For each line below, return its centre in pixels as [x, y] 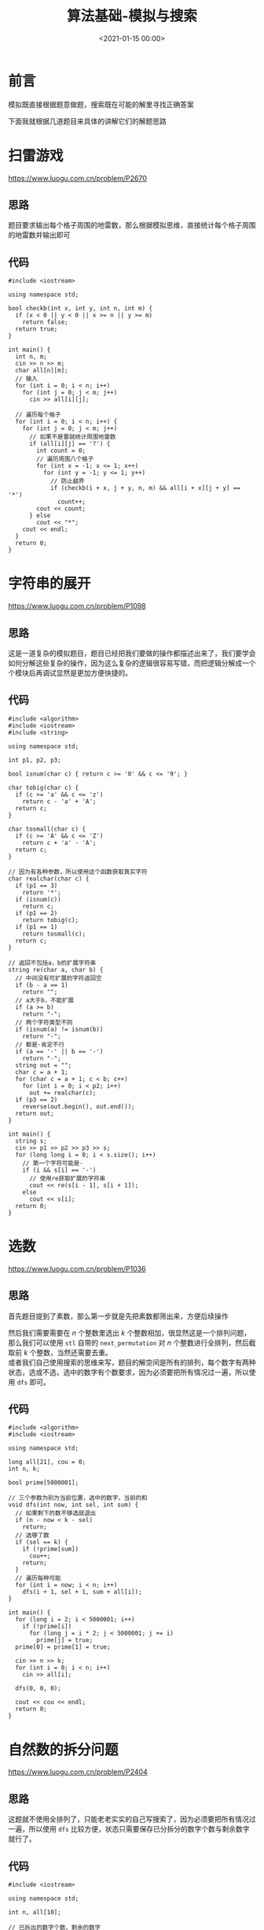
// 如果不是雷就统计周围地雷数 [72, 437]
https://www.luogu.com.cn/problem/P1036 [77, 1269]
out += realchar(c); [62, 1093]
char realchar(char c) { [49, 879]
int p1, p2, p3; [35, 760]
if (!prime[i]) [47, 1627]
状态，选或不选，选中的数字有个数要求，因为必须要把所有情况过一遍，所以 [128, 1372]
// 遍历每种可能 [38, 1578]
